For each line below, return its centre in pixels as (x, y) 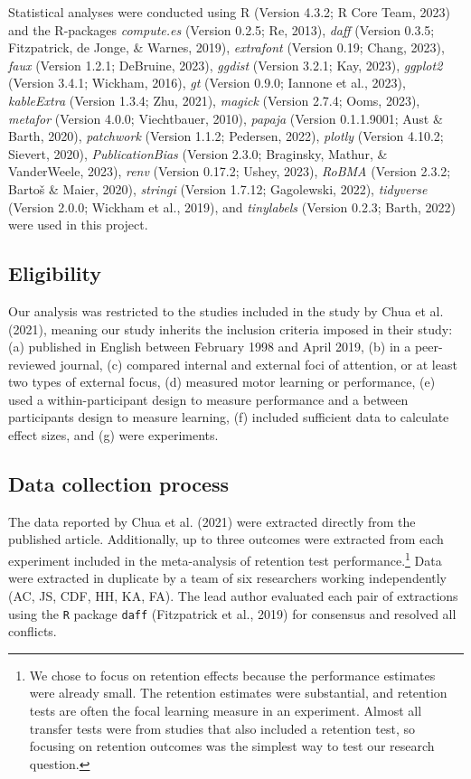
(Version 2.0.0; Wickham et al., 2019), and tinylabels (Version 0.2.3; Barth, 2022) (232, 206)
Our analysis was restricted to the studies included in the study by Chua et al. (226, 310)
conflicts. (33, 631)
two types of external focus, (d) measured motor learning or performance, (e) (222, 382)
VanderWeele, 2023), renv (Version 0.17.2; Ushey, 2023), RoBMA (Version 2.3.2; (230, 171)
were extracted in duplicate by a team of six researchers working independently (227, 578)
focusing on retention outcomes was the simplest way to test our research (232, 746)
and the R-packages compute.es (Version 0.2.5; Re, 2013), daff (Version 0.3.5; (221, 29)
